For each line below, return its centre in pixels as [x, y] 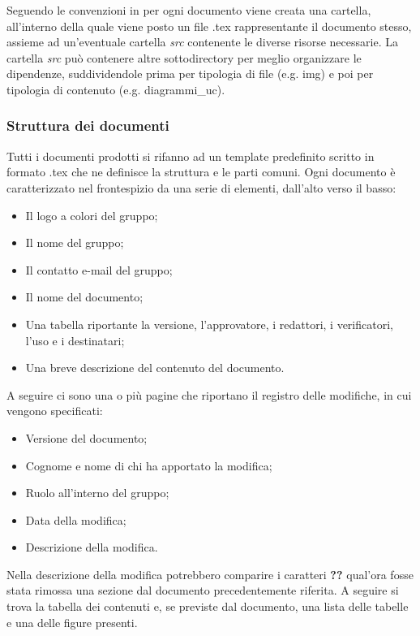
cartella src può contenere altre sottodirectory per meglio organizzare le [184, 57]
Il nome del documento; [84, 297]
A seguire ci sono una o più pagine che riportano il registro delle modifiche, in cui [209, 394]
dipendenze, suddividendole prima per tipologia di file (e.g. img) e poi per [190, 74]
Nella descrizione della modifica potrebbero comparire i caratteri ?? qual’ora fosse [210, 574]
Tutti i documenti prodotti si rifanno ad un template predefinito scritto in [191, 156]
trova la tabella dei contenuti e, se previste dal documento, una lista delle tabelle [208, 606]
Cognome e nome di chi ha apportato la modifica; [149, 465]
